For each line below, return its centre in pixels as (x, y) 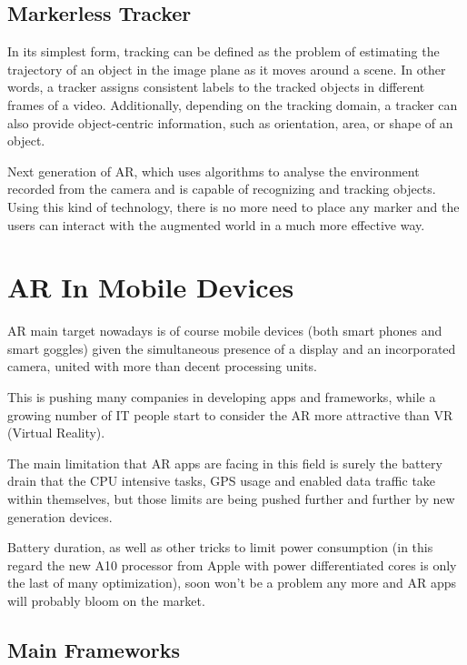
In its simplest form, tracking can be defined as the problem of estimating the (224, 51)
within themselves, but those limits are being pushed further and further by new (231, 499)
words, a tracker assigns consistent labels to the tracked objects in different (216, 87)
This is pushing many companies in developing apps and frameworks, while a (222, 397)
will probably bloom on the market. (106, 600)
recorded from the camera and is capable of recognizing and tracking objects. (222, 189)
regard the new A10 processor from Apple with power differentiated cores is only (232, 564)
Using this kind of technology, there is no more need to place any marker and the (233, 206)
